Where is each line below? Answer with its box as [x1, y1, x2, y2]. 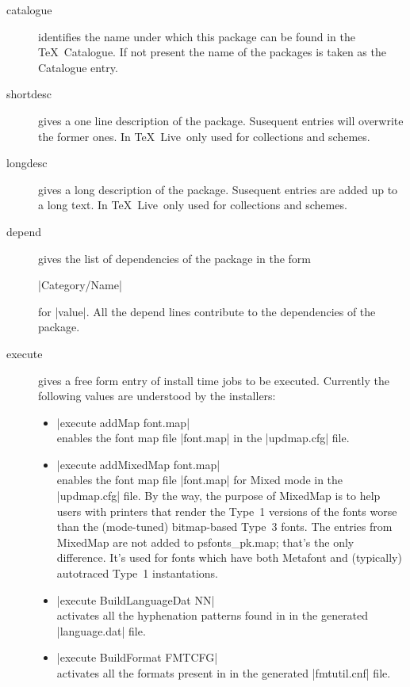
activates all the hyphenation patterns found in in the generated [56, 607, 369, 624]
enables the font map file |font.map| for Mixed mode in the [56, 471, 343, 488]
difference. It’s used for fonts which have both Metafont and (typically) [56, 549, 402, 566]
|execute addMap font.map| [56, 414, 190, 430]
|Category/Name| [38, 277, 122, 293]
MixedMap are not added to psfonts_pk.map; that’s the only [56, 533, 354, 550]
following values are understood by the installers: [38, 387, 276, 404]
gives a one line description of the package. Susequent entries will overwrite [38, 112, 404, 128]
